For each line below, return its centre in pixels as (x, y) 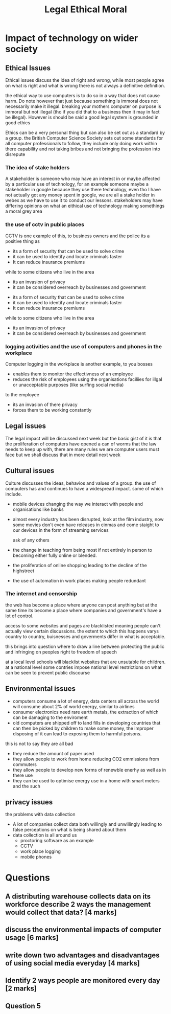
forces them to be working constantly (52, 410)
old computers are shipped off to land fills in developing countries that (87, 723)
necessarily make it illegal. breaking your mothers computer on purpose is (83, 106)
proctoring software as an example (57, 841)
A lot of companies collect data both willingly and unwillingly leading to (87, 824)
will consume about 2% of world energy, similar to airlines (74, 706)
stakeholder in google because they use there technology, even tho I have (83, 190)
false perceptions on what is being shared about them (69, 830)
